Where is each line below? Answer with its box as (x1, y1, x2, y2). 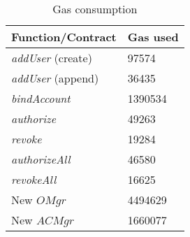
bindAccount (11, 90, 71, 106)
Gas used (127, 29, 179, 45)
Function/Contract (11, 29, 117, 45)
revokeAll (11, 171, 57, 187)
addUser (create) (11, 50, 92, 66)
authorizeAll (11, 151, 71, 167)
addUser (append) (11, 70, 99, 86)
